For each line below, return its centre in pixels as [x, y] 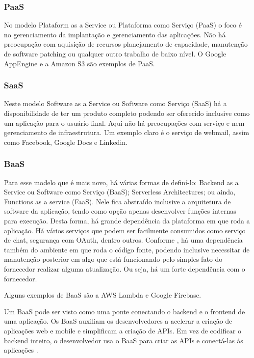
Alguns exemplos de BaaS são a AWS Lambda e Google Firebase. [102, 295]
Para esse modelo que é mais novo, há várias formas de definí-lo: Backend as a [121, 182]
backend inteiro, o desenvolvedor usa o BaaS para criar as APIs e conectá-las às [124, 340]
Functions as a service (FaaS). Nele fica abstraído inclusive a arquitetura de [117, 201]
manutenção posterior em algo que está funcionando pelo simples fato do [113, 259]
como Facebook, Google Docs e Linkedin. [66, 142]
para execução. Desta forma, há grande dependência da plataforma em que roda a [127, 220]
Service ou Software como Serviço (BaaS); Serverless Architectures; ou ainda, [120, 192]
